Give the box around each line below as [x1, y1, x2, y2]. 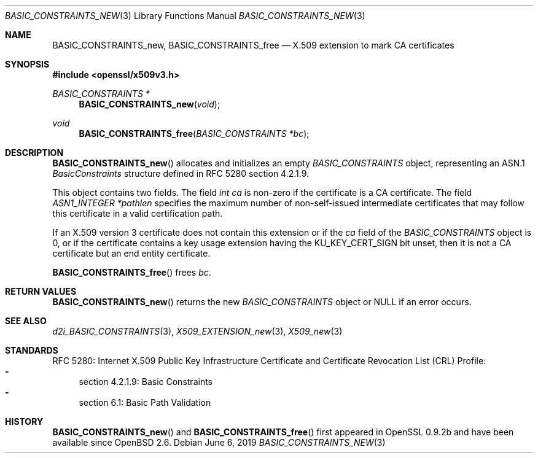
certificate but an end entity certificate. [52, 248, 211, 258]
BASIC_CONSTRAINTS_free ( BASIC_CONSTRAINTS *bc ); [79, 128, 310, 139]
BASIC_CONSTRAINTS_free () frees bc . [52, 267, 211, 278]
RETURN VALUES [5, 286, 77, 297]
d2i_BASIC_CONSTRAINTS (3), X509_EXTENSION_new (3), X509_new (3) [52, 326, 343, 336]
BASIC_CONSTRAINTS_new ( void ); [79, 99, 220, 109]
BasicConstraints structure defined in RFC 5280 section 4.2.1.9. [52, 168, 310, 179]
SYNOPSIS [5, 59, 50, 69]
